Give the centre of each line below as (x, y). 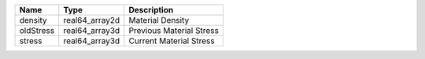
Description (151, 10)
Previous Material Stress (174, 30)
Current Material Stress (172, 41)
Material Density (159, 20)
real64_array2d (92, 20)
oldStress (37, 30)
